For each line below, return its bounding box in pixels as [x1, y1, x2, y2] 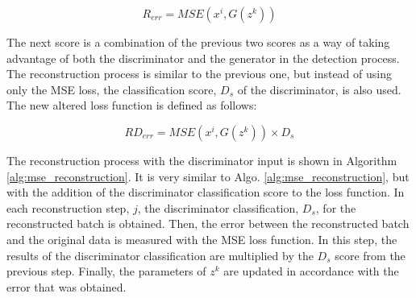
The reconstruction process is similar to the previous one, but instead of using [6, 65, 392, 82]
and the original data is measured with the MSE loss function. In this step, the [6, 230, 397, 247]
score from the [335, 246, 406, 263]
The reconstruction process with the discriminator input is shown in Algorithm [6, 151, 397, 168]
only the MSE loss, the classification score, [6, 81, 217, 97]
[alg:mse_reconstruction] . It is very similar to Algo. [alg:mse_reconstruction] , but [6, 168, 410, 184]
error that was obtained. [6, 278, 127, 295]
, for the [315, 199, 356, 216]
